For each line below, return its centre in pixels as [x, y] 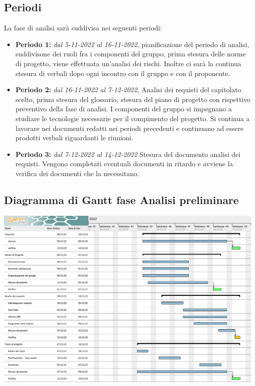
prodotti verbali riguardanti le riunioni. [74, 138]
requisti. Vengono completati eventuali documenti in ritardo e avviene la [124, 164]
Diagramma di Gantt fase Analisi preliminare [121, 199]
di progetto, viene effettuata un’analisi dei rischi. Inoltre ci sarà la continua [128, 63]
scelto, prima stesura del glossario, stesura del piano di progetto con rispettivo [133, 99]
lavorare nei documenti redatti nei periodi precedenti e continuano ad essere [129, 128]
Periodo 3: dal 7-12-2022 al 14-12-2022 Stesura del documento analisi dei [128, 154]
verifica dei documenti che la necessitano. [77, 173]
